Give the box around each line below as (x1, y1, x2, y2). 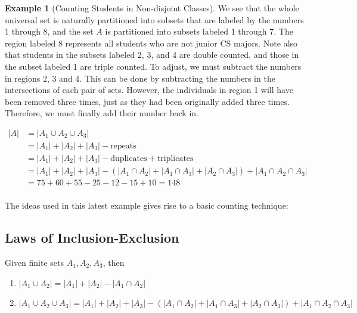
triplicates (157, 154, 194, 163)
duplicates (110, 154, 147, 163)
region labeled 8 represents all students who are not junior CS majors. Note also (5, 36, 298, 49)
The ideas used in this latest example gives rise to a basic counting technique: (5, 199, 288, 212)
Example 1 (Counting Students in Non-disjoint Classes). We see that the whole (5, 2, 299, 14)
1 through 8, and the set (5, 25, 94, 38)
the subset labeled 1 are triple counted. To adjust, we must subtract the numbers (5, 60, 302, 72)
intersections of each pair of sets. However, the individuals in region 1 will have (5, 83, 293, 96)
